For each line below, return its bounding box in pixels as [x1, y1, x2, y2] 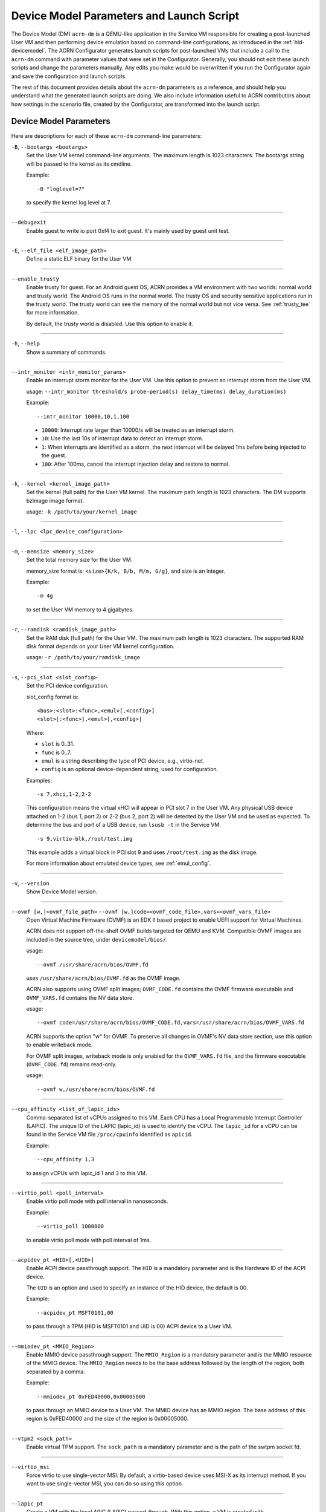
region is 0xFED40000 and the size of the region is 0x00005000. [26, 1415, 189, 1422]
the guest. [41, 452, 66, 459]
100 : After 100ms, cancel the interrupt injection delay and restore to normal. [41, 460, 230, 468]
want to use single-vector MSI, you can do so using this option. [26, 1480, 184, 1487]
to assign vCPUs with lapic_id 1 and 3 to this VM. [26, 1169, 147, 1176]
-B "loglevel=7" [37, 185, 85, 192]
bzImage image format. [26, 497, 85, 504]
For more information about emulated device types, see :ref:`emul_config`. [26, 859, 211, 867]
